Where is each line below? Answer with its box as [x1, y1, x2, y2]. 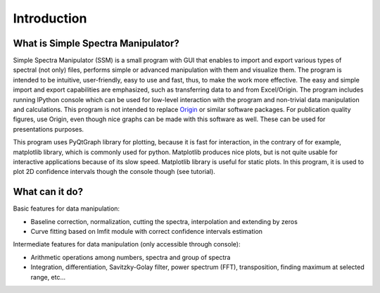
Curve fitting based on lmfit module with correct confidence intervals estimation [30, 227, 263, 236]
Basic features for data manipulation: [13, 204, 120, 213]
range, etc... [30, 273, 66, 281]
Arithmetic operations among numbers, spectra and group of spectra [30, 253, 231, 261]
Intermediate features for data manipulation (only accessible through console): [13, 240, 241, 249]
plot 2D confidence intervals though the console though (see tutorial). [13, 168, 216, 176]
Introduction [13, 11, 87, 26]
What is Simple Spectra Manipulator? [13, 37, 179, 49]
